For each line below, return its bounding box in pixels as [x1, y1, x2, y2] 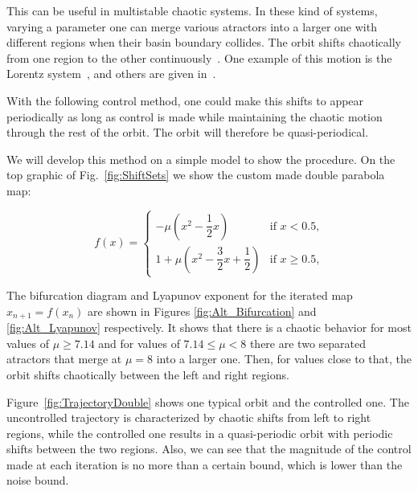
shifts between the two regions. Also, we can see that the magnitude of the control [6, 440, 412, 457]
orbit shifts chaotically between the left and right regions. [6, 366, 289, 383]
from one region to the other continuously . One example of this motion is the [6, 49, 392, 66]
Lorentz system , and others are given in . [6, 65, 216, 82]
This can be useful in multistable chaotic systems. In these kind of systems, [6, 2, 378, 18]
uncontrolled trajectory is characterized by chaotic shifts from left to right [6, 409, 371, 426]
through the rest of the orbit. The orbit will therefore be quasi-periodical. [6, 124, 369, 141]
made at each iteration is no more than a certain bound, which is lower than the [6, 456, 403, 473]
